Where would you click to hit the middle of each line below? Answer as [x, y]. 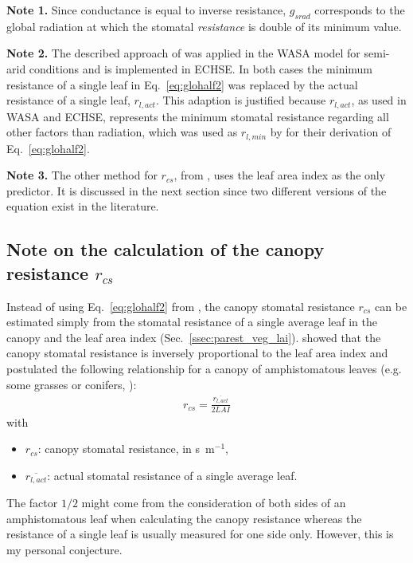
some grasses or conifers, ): [72, 384]
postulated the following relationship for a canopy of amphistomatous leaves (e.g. [204, 369]
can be [391, 306]
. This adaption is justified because [241, 100]
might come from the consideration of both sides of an [214, 503]
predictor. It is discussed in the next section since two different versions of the [197, 190]
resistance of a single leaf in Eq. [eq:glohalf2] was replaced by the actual [182, 84]
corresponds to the [360, 10]
